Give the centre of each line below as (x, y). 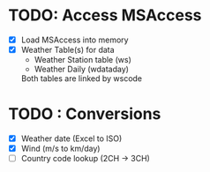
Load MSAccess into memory (75, 40)
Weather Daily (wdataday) (82, 69)
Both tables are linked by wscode (82, 79)
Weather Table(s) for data (68, 50)
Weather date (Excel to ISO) (71, 138)
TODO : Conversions (85, 114)
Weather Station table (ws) (82, 60)
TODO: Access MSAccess (105, 15)
